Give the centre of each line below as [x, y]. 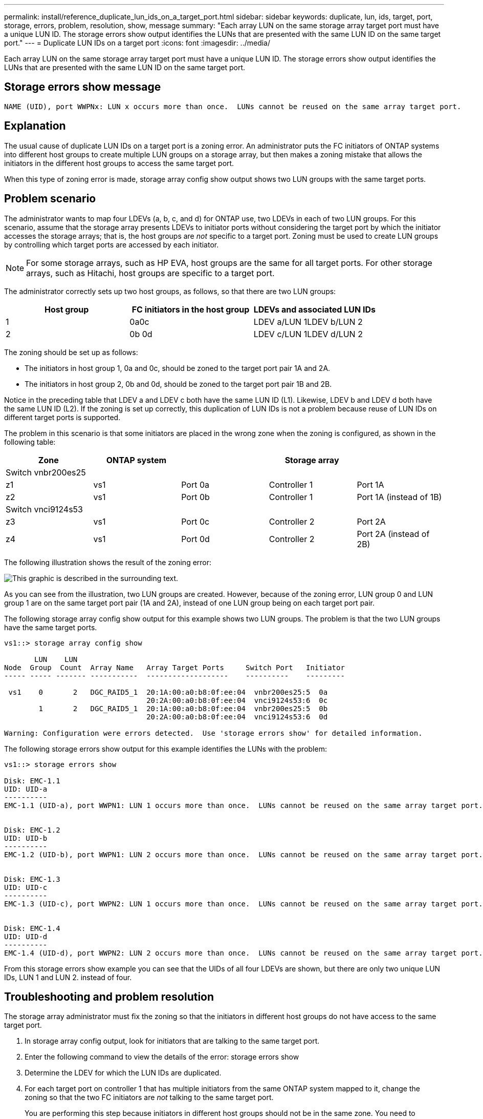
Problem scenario [50, 199]
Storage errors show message [83, 87]
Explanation [35, 126]
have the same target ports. [51, 627]
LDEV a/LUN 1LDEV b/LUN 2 [308, 322]
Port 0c [195, 521]
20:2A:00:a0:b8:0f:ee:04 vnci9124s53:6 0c [237, 700]
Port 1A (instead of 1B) [399, 497]
